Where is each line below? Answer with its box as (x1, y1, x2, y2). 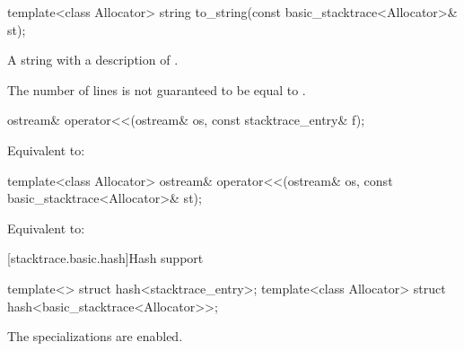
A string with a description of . (7, 50, 179, 69)
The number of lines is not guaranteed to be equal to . (7, 80, 306, 99)
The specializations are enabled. (7, 327, 183, 346)
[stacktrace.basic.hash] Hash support (7, 249, 204, 268)
